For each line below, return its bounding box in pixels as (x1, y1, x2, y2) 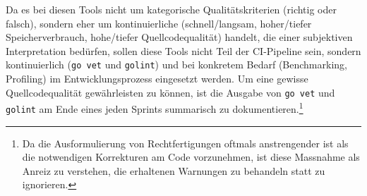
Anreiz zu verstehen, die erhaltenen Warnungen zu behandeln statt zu (22, 163, 325, 178)
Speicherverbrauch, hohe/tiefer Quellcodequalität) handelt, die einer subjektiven (6, 30, 353, 44)
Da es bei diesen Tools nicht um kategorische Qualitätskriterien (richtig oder (6, 2, 337, 16)
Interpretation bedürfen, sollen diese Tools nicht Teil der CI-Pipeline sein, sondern (6, 43, 361, 58)
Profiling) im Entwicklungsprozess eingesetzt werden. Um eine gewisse (6, 71, 308, 86)
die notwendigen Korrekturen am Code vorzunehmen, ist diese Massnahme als (22, 149, 360, 164)
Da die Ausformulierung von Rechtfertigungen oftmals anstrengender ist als (22, 135, 349, 150)
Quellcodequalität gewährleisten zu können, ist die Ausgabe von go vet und (6, 85, 335, 99)
